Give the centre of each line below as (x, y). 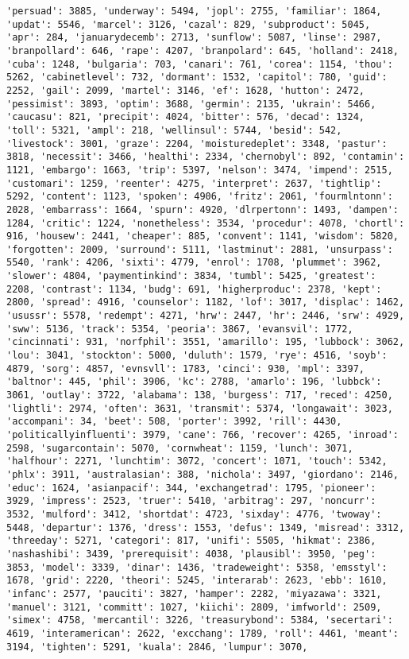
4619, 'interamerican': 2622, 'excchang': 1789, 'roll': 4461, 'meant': (203, 633)
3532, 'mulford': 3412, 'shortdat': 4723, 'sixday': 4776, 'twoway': (194, 514)
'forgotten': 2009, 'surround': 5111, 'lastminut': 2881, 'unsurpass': (200, 249)
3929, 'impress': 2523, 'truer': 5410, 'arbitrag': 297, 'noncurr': (191, 501)
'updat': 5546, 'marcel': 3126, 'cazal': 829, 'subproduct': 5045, (189, 24)
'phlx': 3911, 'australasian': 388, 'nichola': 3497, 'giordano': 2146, (203, 474)
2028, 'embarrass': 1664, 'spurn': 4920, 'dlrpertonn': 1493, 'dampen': (203, 209)
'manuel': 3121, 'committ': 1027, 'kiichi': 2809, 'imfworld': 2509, (194, 607)
